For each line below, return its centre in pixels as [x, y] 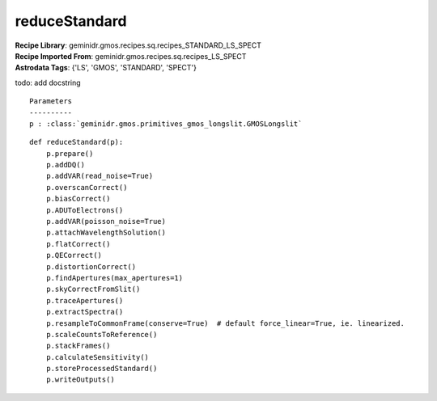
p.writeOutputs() [80, 380]
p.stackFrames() [78, 346]
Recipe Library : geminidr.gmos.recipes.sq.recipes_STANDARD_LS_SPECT [138, 45]
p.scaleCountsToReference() [102, 334]
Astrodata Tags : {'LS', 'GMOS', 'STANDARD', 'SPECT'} [106, 68]
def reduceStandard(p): [76, 142]
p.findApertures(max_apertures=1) [115, 278]
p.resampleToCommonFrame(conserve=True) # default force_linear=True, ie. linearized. [225, 323]
